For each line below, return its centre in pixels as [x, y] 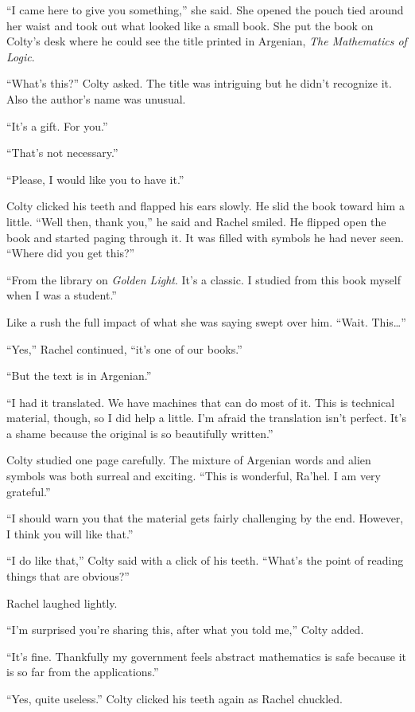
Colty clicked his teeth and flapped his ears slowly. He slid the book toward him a [206, 206]
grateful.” [29, 491]
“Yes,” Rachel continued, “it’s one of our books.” [124, 348]
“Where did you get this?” [71, 253]
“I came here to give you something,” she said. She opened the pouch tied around [205, 10]
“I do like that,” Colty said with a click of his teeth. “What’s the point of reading [205, 560]
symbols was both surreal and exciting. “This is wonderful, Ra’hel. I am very [194, 476]
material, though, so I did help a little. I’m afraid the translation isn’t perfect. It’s [206, 418]
